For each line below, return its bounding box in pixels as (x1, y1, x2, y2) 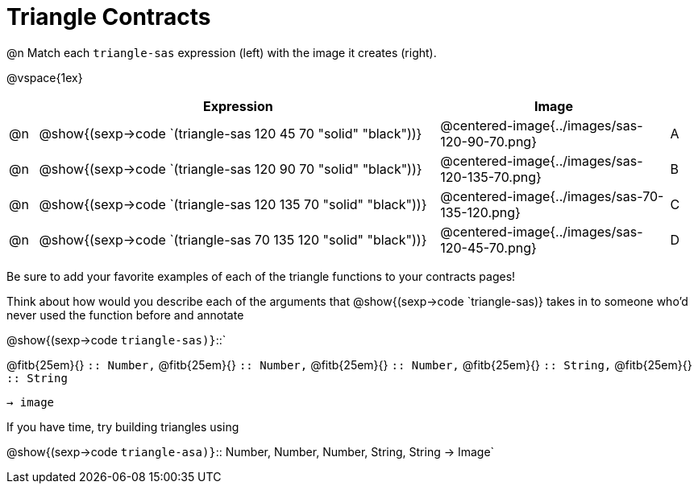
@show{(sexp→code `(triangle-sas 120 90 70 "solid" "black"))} (39, 160, 422, 177)
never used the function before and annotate (6, 307, 244, 322)
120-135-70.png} (440, 168, 542, 185)
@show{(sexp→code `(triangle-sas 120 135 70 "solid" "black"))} (39, 196, 427, 212)
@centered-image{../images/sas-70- (440, 187, 664, 204)
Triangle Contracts (6, 3, 211, 31)
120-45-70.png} (440, 239, 537, 256)
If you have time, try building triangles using (6, 419, 239, 434)
